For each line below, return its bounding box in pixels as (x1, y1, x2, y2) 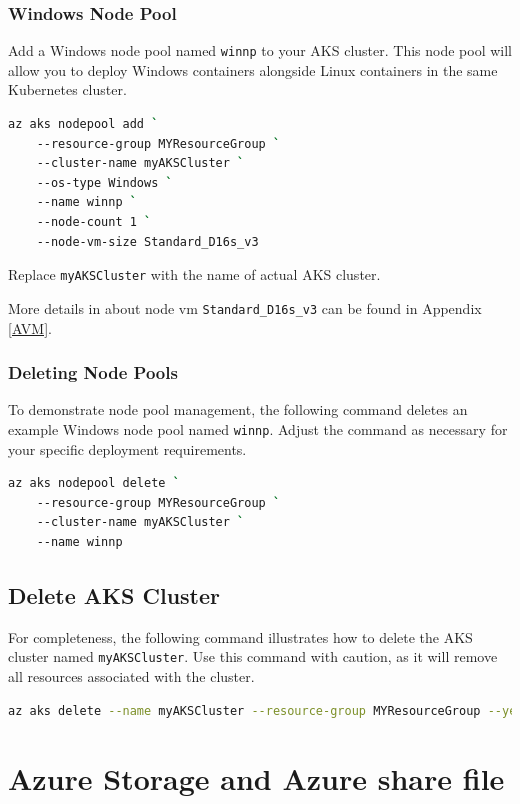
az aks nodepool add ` (8, 117, 159, 132)
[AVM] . (8, 317, 52, 338)
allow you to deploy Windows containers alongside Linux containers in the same (8, 59, 498, 80)
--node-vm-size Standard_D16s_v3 (36, 234, 259, 249)
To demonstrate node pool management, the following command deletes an (8, 399, 468, 420)
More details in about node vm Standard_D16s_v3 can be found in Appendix (8, 297, 482, 318)
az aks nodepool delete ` (8, 476, 180, 491)
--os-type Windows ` (36, 175, 173, 190)
